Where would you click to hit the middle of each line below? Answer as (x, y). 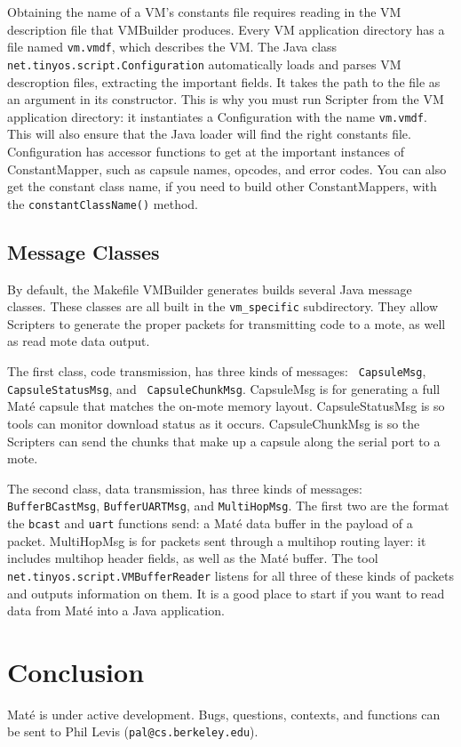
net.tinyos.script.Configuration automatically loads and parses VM (204, 64)
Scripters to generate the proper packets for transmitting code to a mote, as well (227, 323)
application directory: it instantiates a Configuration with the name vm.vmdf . (217, 116)
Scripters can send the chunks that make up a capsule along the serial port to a (224, 441)
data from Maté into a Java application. (116, 610)
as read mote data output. (79, 341)
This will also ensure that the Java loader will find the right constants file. (209, 134)
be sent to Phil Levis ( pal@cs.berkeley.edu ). (133, 731)
